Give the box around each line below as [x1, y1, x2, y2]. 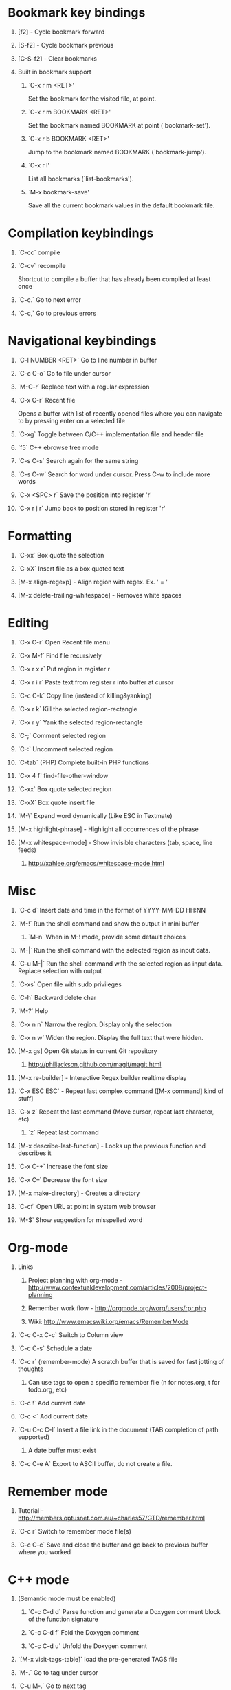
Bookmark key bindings [8, 5, 146, 21]
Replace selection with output [17, 966, 102, 975]
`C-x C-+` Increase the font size [17, 1162, 109, 1170]
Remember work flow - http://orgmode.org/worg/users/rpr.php [27, 1304, 206, 1312]
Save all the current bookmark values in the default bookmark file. [27, 201, 215, 210]
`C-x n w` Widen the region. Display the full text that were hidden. [17, 1033, 203, 1041]
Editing [8, 615, 49, 631]
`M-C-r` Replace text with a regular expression [17, 383, 150, 391]
